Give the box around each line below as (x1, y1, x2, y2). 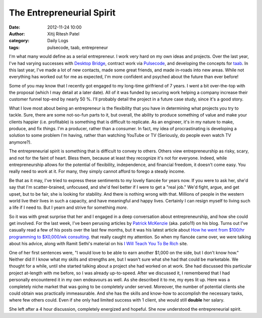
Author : (9, 31, 25, 36)
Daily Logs (47, 38, 68, 44)
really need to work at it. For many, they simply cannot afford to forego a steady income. (9, 168, 185, 174)
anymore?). (9, 139, 32, 145)
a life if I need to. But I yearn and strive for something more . (9, 204, 128, 211)
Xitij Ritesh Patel (47, 31, 80, 36)
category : (9, 38, 30, 44)
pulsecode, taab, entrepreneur (47, 44, 108, 50)
